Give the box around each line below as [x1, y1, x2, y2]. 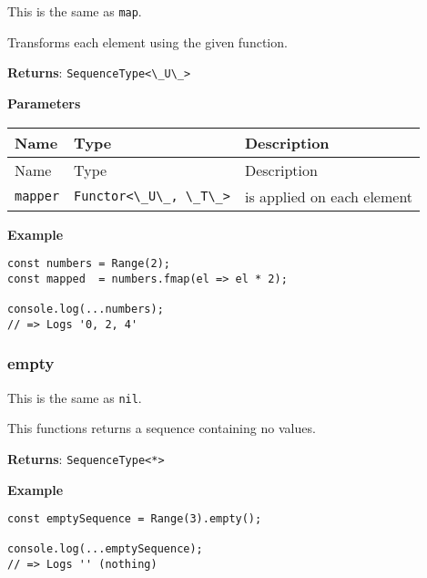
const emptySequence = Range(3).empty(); [7, 512, 262, 526]
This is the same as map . [7, 2, 142, 20]
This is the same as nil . [7, 387, 142, 407]
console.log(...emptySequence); [7, 542, 203, 556]
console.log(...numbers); [7, 303, 164, 316]
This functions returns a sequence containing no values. [7, 418, 316, 438]
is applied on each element [244, 185, 413, 207]
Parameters [7, 93, 81, 112]
